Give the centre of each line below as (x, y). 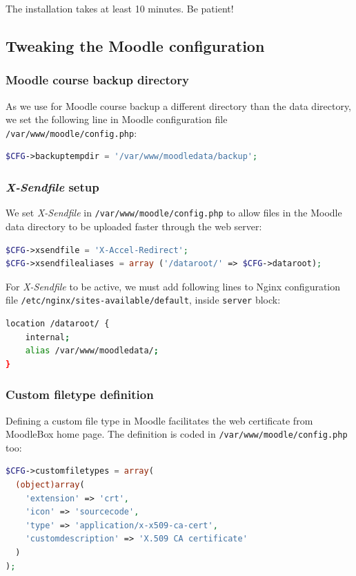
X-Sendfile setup (52, 186)
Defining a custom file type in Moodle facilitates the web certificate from (159, 420)
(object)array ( (50, 484)
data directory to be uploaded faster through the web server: (134, 226)
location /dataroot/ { (58, 323)
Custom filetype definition (80, 394)
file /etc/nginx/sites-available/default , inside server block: (143, 300)
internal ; (48, 337)
